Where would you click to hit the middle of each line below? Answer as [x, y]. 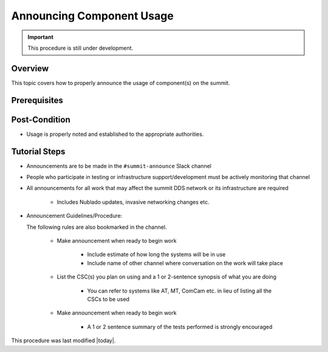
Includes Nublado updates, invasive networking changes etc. [133, 202]
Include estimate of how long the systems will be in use [156, 254]
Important [41, 37]
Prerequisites [37, 100]
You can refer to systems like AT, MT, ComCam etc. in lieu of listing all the [179, 291]
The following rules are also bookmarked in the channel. [97, 227]
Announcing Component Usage [93, 16]
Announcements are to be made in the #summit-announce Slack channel [119, 166]
